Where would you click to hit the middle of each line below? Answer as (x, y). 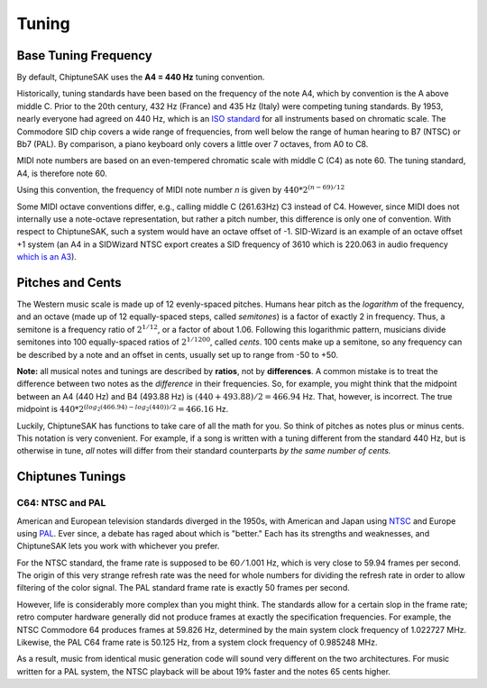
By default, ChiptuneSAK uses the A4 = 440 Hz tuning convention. (141, 78)
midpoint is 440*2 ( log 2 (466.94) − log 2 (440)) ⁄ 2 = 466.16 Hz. (123, 408)
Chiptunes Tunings (71, 477)
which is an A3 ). (46, 257)
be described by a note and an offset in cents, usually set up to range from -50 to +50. (177, 354)
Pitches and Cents (69, 283)
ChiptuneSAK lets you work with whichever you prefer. (118, 546)
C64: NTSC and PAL (61, 503)
